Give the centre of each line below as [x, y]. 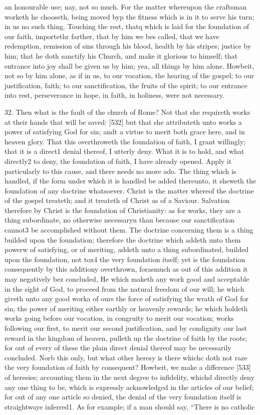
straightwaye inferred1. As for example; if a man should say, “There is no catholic [130, 406]
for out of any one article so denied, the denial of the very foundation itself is [123, 397]
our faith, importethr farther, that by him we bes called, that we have [112, 36]
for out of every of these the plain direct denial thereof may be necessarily [118, 348]
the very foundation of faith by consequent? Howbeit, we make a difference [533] [128, 367]
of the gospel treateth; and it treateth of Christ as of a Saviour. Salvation [117, 200]
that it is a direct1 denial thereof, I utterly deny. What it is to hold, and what [124, 151]
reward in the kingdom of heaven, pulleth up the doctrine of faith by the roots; [126, 338]
